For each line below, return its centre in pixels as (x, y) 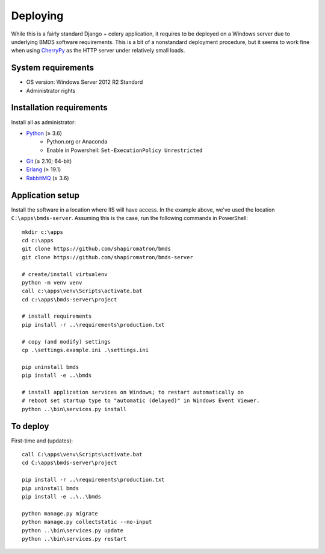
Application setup (45, 195)
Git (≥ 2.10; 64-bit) (49, 161)
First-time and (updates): (42, 441)
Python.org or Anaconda (77, 142)
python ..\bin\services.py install (74, 409)
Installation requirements (59, 108)
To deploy (30, 426)
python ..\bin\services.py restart (74, 539)
